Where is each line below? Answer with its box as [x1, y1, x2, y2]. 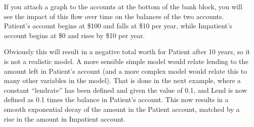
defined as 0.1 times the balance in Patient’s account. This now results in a [4, 94, 229, 105]
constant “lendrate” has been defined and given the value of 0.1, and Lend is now [4, 85, 247, 95]
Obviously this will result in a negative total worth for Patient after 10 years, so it [4, 46, 250, 57]
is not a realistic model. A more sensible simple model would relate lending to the [4, 56, 249, 66]
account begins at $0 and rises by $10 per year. [4, 30, 145, 40]
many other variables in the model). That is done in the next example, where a [4, 75, 241, 85]
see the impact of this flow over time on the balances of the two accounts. [4, 11, 224, 21]
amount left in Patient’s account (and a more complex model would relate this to [4, 65, 247, 76]
